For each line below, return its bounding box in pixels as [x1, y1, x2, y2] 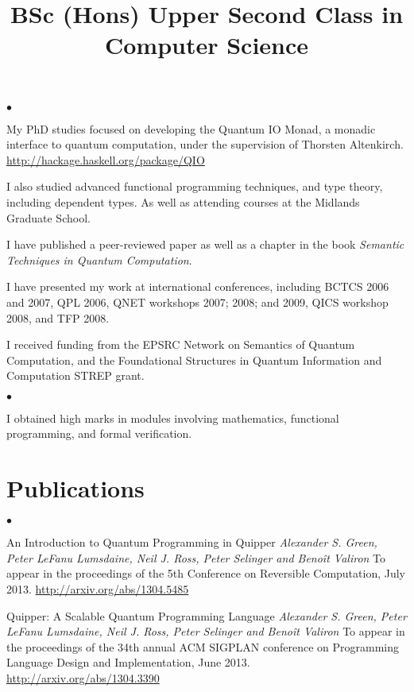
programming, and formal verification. [6, 425, 192, 442]
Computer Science [104, 29, 309, 61]
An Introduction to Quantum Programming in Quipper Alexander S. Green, [6, 534, 377, 551]
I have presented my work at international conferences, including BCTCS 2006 [6, 278, 389, 295]
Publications [6, 472, 145, 505]
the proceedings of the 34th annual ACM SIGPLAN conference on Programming [6, 638, 400, 655]
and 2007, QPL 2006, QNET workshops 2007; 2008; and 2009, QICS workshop [6, 293, 389, 310]
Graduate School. [6, 209, 91, 226]
